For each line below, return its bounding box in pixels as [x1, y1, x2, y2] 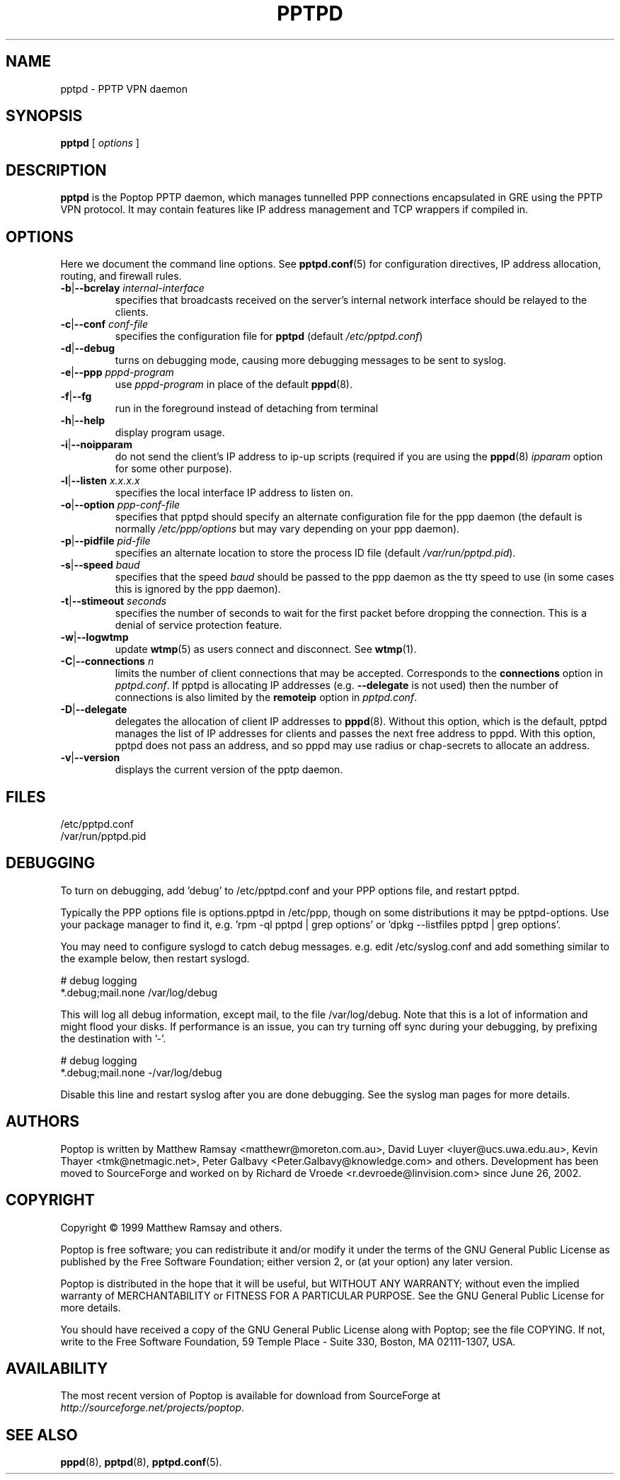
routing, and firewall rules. [60, 270, 182, 283]
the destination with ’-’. [60, 1032, 166, 1044]
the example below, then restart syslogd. [60, 952, 250, 964]
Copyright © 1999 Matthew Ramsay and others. [60, 1221, 282, 1234]
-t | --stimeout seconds [60, 595, 167, 608]
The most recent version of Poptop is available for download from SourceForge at [60, 1389, 441, 1402]
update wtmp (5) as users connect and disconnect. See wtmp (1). [115, 643, 417, 656]
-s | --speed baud [60, 559, 140, 571]
